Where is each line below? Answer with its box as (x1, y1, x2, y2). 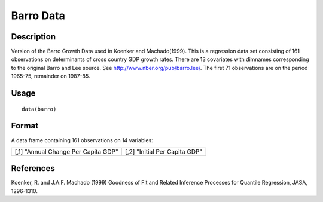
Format (11, 121, 39, 131)
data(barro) (22, 105, 57, 112)
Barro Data (11, 9, 66, 22)
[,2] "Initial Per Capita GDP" (124, 147, 203, 155)
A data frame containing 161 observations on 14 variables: (11, 136, 153, 143)
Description (11, 32, 56, 42)
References (11, 163, 55, 173)
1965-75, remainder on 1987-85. (11, 72, 90, 80)
